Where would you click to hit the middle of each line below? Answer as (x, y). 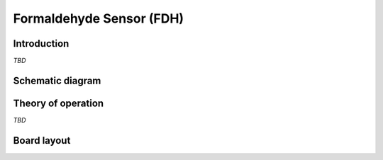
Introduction (41, 44)
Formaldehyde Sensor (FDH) (99, 18)
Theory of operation (59, 103)
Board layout (42, 141)
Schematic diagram (57, 80)
